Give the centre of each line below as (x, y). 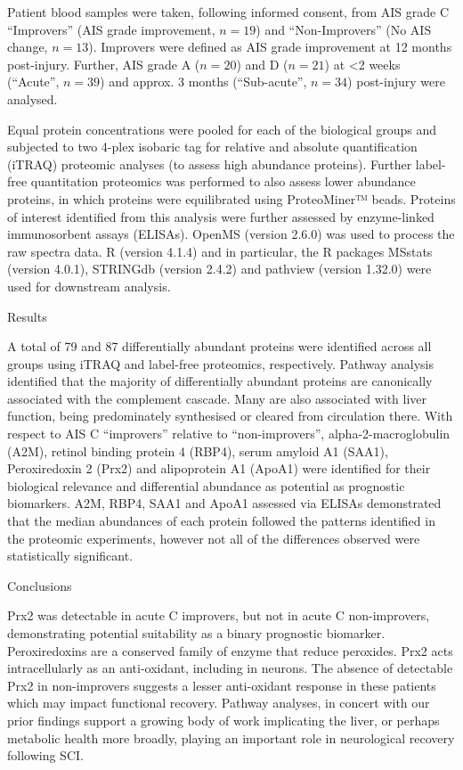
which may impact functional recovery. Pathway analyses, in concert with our (219, 703)
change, (28, 47)
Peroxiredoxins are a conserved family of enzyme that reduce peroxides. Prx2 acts (230, 650)
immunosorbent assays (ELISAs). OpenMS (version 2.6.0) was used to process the (231, 234)
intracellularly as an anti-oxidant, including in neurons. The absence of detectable (230, 668)
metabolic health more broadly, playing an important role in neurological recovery (231, 737)
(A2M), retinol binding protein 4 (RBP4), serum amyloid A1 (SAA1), (198, 451)
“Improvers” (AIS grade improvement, (111, 29)
